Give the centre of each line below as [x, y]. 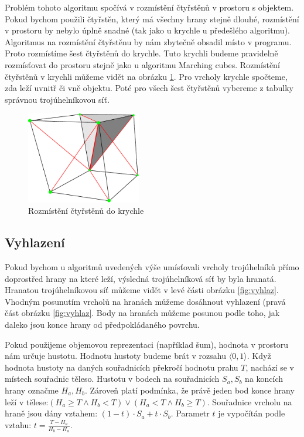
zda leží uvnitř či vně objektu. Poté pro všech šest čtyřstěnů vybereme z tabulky [149, 88]
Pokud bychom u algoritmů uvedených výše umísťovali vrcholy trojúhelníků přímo [152, 267]
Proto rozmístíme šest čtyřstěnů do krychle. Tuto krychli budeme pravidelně [141, 53]
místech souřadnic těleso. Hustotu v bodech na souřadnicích [112, 379]
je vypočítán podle [252, 413]
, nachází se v [270, 367]
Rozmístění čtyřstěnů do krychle [86, 211]
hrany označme [32, 390]
